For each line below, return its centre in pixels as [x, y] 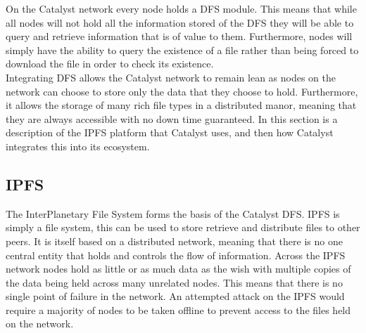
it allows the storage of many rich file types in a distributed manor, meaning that [181, 105]
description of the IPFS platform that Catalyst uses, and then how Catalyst [170, 132]
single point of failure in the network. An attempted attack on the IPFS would [175, 296]
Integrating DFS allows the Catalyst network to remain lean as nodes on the [171, 77]
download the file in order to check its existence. [110, 64]
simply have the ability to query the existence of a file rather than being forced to [182, 50]
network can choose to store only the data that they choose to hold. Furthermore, [182, 91]
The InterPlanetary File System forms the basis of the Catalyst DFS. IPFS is [173, 213]
